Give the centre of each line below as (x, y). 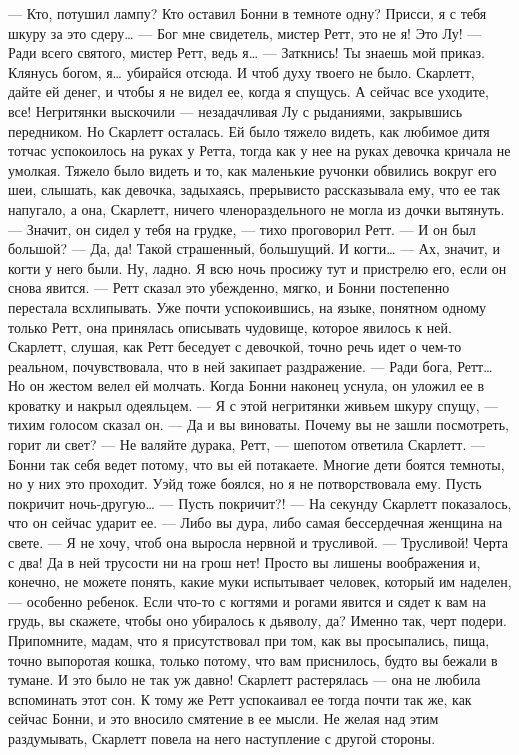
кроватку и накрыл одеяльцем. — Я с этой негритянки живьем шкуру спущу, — (253, 404)
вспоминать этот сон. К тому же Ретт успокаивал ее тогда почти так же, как (240, 698)
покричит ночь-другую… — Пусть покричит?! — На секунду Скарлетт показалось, (260, 502)
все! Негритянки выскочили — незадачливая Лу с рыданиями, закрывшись (235, 110)
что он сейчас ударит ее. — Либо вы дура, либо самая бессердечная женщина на (255, 522)
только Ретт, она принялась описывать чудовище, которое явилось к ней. (230, 326)
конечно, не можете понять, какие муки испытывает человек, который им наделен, (260, 581)
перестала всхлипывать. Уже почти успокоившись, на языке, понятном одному (247, 306)
